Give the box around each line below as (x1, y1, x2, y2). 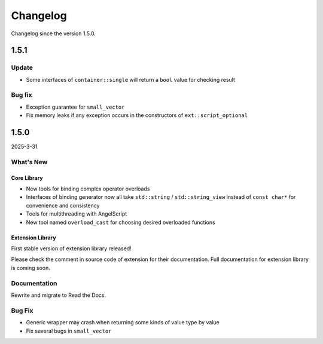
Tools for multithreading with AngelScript (26, 210, 127, 217)
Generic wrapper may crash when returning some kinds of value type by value (26, 319, 220, 326)
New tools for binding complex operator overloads (26, 185, 150, 192)
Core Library (11, 174, 43, 182)
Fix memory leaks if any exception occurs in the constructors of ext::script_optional (26, 112, 248, 119)
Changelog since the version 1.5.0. (11, 30, 96, 37)
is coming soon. (11, 264, 51, 271)
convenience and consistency (26, 202, 100, 209)
